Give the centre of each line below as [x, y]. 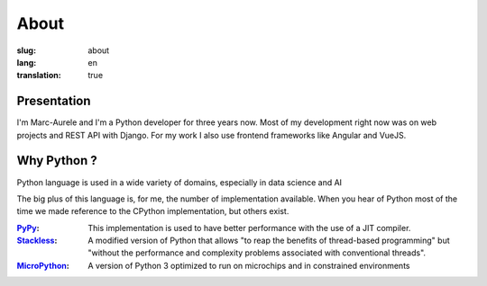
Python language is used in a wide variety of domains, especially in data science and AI [179, 182]
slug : [26, 50]
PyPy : [28, 228]
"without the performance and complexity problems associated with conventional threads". [257, 253]
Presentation [54, 101]
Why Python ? [57, 161]
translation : [39, 76]
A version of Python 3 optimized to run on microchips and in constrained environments [249, 265]
